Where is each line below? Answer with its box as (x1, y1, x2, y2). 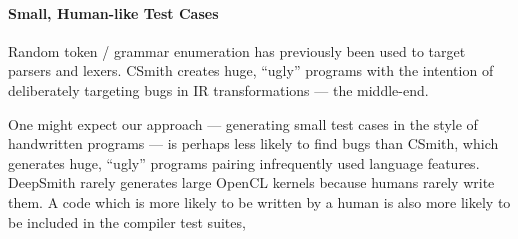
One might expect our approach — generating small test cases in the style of (8, 113, 478, 134)
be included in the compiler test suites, (8, 211, 246, 232)
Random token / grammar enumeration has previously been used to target (8, 40, 466, 61)
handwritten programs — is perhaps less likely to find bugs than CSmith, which (8, 133, 499, 154)
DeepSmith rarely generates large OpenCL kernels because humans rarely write (8, 172, 495, 193)
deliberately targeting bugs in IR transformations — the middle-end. (8, 79, 429, 100)
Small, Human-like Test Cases (8, 2, 219, 23)
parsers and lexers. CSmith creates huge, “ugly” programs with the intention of (8, 60, 494, 81)
